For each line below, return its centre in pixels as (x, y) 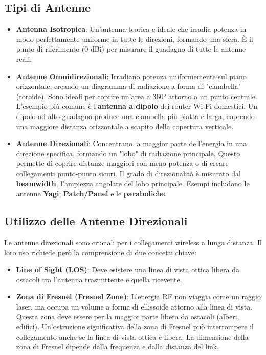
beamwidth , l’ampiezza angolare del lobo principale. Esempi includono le (133, 183)
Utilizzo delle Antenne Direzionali (96, 221)
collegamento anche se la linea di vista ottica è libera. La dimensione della (132, 336)
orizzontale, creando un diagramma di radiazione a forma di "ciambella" (129, 86)
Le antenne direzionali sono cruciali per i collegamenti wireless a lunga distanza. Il (133, 242)
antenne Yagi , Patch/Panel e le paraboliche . (92, 193)
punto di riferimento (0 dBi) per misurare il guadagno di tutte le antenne (131, 49)
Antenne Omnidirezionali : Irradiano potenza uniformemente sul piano (131, 76)
